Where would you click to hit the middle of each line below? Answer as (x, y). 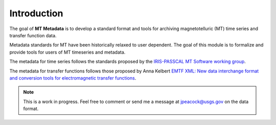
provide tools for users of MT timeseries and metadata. (67, 52)
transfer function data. (33, 35)
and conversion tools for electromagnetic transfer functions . (73, 78)
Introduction (36, 13)
